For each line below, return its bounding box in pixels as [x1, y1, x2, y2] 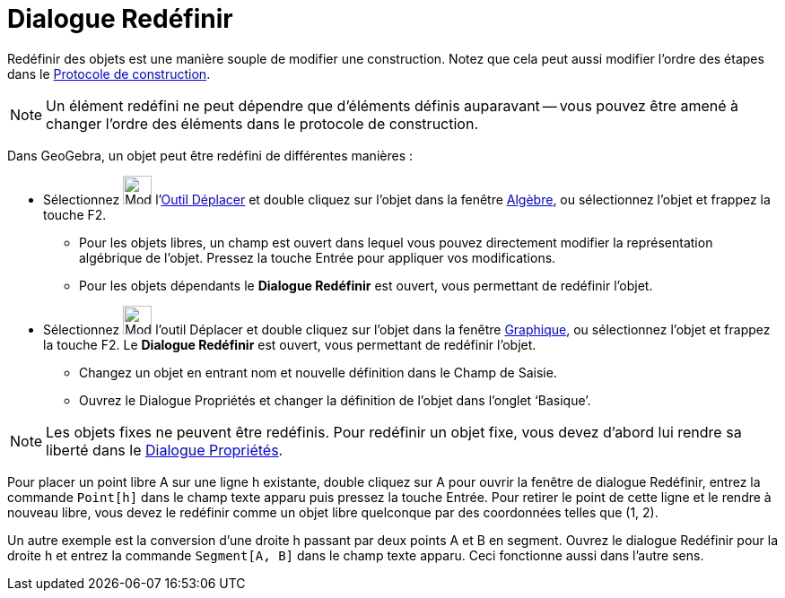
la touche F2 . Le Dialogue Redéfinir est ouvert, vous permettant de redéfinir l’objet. [43, 336, 536, 352]
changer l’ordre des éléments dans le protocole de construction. [46, 114, 478, 133]
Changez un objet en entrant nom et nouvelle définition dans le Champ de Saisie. [79, 364, 557, 380]
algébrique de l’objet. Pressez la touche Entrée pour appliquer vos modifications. [79, 249, 556, 265]
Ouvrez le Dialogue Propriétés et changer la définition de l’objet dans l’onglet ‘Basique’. [79, 392, 591, 408]
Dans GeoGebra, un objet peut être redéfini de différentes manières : [7, 147, 414, 163]
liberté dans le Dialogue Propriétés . [46, 440, 283, 459]
